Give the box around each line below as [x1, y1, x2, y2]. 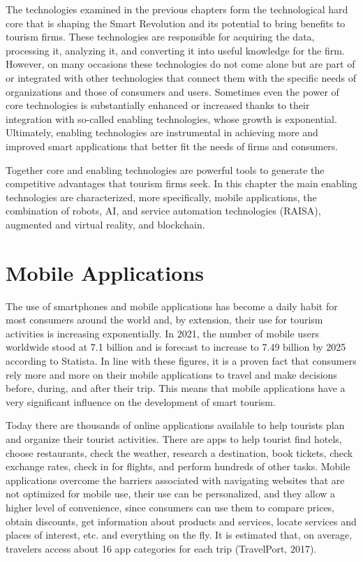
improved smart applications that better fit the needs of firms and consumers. [6, 138, 339, 153]
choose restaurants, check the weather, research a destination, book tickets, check [6, 445, 353, 460]
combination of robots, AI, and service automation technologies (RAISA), [6, 203, 321, 218]
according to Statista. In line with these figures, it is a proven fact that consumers [6, 354, 357, 367]
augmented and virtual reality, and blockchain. [6, 217, 205, 231]
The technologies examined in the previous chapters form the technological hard [6, 2, 348, 16]
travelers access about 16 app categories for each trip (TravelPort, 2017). [6, 541, 317, 555]
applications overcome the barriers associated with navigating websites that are [6, 472, 345, 487]
